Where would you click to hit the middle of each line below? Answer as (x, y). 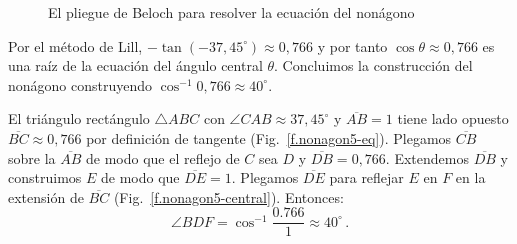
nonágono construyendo (80, 84)
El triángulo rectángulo (79, 118)
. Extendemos (427, 157)
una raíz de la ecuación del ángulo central (135, 65)
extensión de (46, 196)
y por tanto (352, 45)
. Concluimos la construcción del (373, 65)
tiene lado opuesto (453, 118)
